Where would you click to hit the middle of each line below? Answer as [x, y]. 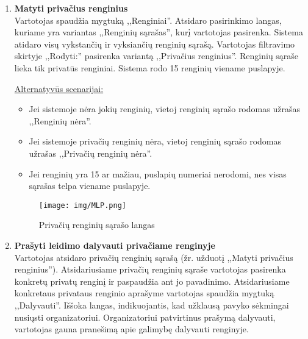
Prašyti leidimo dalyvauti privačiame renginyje [115, 245]
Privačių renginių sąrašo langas [97, 225]
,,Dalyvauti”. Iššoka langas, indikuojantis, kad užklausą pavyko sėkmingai [152, 305]
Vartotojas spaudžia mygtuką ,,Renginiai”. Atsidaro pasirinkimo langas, [148, 20]
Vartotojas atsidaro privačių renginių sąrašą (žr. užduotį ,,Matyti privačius [154, 257]
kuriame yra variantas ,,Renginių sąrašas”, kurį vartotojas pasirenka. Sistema [159, 32]
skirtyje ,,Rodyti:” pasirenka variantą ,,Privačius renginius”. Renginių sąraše [156, 56]
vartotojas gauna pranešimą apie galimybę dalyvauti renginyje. [131, 329]
